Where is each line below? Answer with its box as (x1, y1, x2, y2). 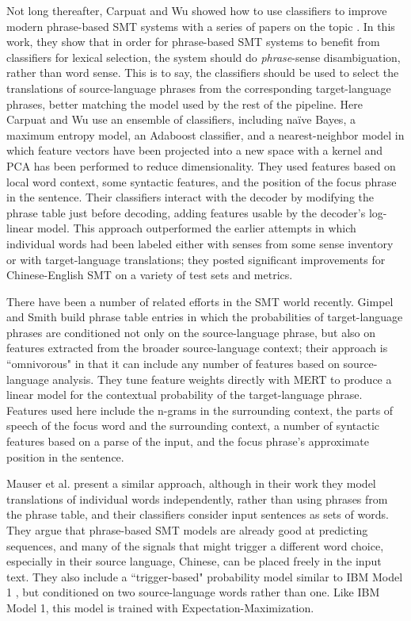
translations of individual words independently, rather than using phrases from (6, 490, 388, 507)
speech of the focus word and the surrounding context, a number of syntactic (6, 417, 380, 434)
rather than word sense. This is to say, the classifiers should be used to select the (6, 64, 399, 81)
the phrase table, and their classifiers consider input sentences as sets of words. (6, 506, 389, 523)
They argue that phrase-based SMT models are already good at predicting (6, 522, 368, 538)
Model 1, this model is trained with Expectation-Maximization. (6, 599, 314, 615)
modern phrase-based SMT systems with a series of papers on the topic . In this (6, 17, 395, 34)
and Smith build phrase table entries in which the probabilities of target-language (6, 309, 403, 325)
